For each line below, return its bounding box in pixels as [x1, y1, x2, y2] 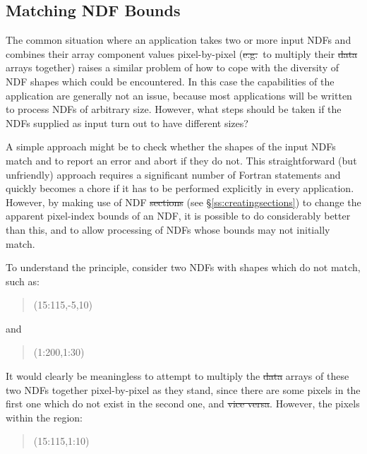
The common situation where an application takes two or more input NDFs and [6, 32, 351, 47]
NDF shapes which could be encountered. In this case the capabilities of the [6, 73, 335, 88]
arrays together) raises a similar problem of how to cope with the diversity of [6, 60, 339, 75]
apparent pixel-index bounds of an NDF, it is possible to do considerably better [6, 208, 351, 223]
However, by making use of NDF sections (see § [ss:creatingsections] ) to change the [6, 194, 361, 209]
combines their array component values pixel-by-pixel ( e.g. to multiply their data [6, 46, 358, 61]
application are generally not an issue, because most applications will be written [6, 88, 352, 102]
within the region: [6, 410, 83, 424]
